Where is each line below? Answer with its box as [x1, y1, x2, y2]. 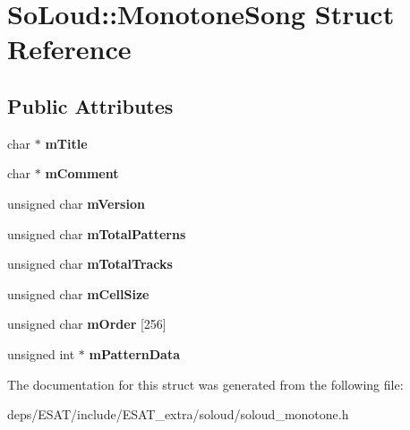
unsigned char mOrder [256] [7, 314, 167, 333]
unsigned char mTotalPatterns [7, 224, 186, 243]
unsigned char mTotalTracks [7, 254, 173, 273]
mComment [45, 164, 119, 183]
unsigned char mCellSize [7, 284, 149, 303]
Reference [7, 30, 132, 67]
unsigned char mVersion [7, 193, 145, 212]
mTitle [45, 133, 88, 152]
